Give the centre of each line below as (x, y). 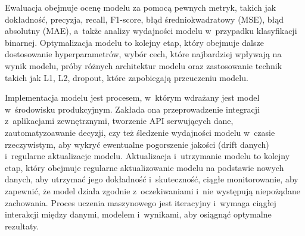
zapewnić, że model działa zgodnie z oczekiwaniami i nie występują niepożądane (152, 190)
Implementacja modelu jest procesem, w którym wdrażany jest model (132, 97)
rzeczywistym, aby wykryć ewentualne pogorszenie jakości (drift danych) (137, 144)
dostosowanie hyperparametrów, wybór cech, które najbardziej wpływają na (143, 54)
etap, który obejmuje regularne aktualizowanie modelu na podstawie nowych (144, 167)
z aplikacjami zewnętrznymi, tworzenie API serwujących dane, (119, 121)
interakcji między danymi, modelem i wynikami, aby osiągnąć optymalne (138, 214)
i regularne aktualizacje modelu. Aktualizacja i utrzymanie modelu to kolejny (147, 156)
